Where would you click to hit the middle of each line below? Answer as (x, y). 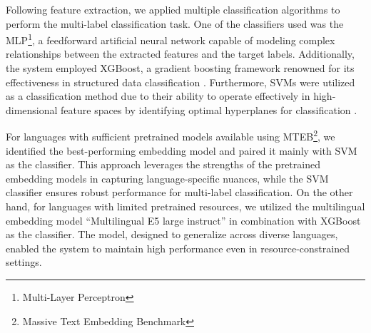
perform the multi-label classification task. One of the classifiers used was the (175, 23)
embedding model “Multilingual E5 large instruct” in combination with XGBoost (183, 220)
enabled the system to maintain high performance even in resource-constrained (178, 248)
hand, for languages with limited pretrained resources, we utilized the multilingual (185, 206)
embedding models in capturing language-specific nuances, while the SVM (167, 178)
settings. (24, 262)
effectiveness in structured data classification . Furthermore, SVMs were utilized (181, 82)
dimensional (32, 109)
